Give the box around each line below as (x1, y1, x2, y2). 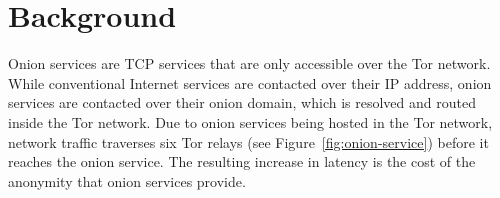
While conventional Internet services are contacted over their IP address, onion (8, 72, 492, 93)
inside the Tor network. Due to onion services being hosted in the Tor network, (8, 111, 493, 132)
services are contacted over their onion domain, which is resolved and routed (8, 92, 476, 113)
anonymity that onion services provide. (8, 170, 246, 191)
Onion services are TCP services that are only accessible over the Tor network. (8, 53, 491, 74)
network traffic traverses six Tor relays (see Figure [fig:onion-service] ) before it (8, 131, 489, 152)
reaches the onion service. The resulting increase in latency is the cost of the (8, 151, 476, 172)
